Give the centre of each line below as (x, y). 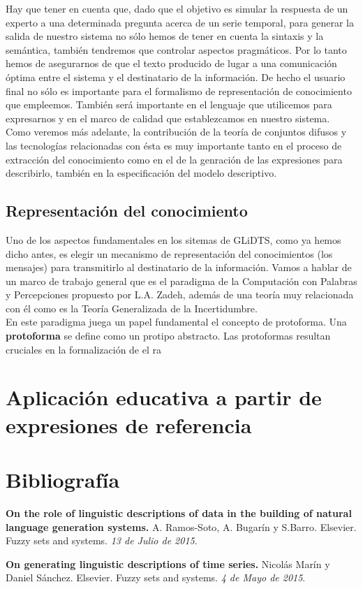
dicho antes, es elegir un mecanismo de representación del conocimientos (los (169, 253)
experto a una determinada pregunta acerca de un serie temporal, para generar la (180, 22)
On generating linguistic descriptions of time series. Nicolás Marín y (168, 563)
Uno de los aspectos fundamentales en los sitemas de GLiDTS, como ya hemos (173, 239)
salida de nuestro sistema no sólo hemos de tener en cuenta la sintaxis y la (165, 36)
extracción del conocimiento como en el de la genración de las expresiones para (174, 159)
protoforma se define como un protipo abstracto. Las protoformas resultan (168, 336)
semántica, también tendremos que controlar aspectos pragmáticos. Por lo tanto (176, 49)
